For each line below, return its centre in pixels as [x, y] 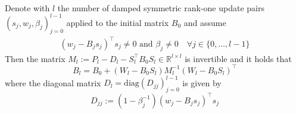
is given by [202, 82]
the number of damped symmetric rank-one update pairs [161, 7]
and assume [205, 22]
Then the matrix [35, 58]
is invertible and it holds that [238, 58]
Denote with [27, 7]
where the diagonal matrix [53, 82]
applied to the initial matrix [118, 22]
